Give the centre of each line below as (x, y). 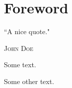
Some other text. (29, 81)
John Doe (19, 48)
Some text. (20, 65)
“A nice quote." (27, 31)
